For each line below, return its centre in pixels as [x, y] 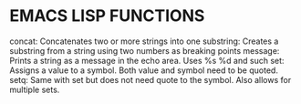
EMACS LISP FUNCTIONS [107, 16]
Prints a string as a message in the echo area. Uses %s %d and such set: [147, 60]
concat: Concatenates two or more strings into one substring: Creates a [144, 41]
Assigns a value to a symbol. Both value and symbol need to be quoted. [144, 70]
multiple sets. [35, 89]
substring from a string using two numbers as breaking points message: [145, 50]
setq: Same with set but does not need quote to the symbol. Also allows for [150, 79]
